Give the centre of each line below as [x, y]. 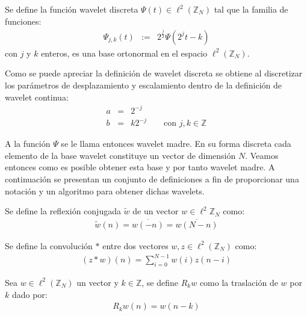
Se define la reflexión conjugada [63, 211]
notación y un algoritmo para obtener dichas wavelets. [105, 191]
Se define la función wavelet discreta [72, 9]
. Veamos [262, 155]
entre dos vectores [135, 245]
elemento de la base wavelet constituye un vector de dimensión [120, 155]
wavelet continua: [37, 97]
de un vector [156, 211]
